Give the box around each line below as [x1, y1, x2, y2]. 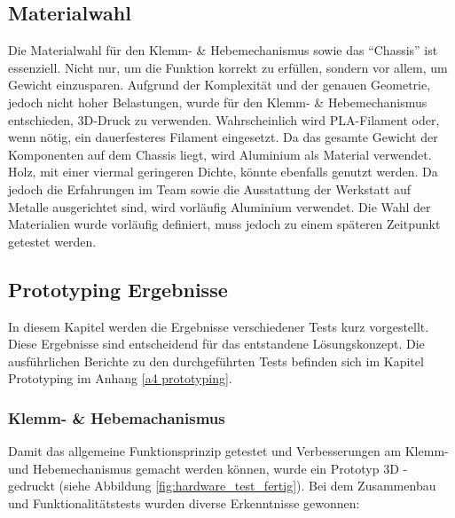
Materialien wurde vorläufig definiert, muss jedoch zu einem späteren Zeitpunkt [8, 215, 441, 233]
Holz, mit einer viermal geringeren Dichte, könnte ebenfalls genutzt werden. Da [8, 162, 438, 181]
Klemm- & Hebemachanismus [8, 406, 225, 428]
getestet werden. [8, 232, 97, 250]
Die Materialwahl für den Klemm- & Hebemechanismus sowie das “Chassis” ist [8, 41, 438, 59]
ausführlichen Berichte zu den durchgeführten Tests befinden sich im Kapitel [8, 351, 424, 370]
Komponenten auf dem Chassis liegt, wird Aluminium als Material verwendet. [8, 145, 432, 163]
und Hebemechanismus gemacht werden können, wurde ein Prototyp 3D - [8, 459, 408, 477]
